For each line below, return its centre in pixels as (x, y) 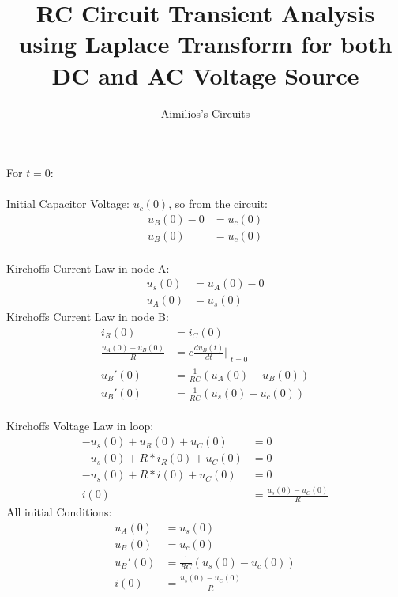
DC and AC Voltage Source (205, 75)
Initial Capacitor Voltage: (68, 204)
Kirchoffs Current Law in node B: (88, 317)
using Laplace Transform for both (205, 44)
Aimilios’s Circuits (205, 113)
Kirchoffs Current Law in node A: (88, 268)
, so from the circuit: (218, 204)
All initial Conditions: (59, 512)
